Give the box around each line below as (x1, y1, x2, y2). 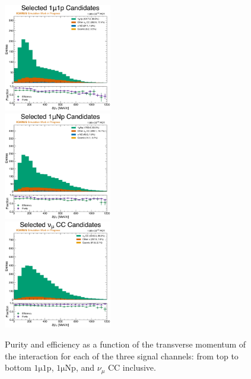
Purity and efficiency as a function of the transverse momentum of (5, 338, 246, 350)
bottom (5, 361, 31, 374)
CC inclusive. (107, 361, 156, 374)
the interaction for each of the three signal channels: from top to (5, 349, 239, 362)
